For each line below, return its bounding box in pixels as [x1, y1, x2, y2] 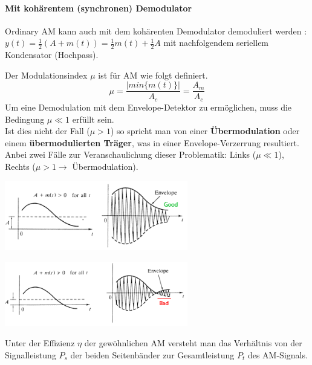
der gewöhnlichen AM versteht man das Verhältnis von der [84, 336, 302, 349]
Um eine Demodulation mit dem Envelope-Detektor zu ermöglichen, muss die [5, 100, 292, 113]
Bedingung [5, 112, 45, 125]
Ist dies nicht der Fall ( [5, 124, 90, 137]
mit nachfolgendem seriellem [163, 36, 269, 49]
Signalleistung [5, 348, 56, 361]
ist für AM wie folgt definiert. [98, 68, 208, 81]
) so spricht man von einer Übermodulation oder [110, 124, 300, 137]
